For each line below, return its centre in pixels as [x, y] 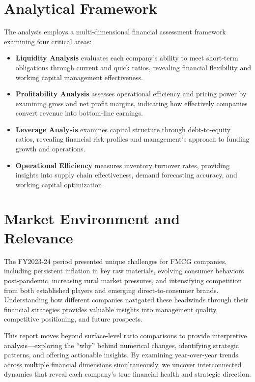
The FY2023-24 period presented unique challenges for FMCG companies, [115, 261]
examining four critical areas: [48, 41]
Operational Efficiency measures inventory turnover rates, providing [123, 165]
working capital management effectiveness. [79, 77]
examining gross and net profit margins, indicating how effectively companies [131, 103]
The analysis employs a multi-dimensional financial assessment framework [115, 32]
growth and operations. [50, 149]
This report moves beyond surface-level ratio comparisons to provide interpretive [126, 335]
